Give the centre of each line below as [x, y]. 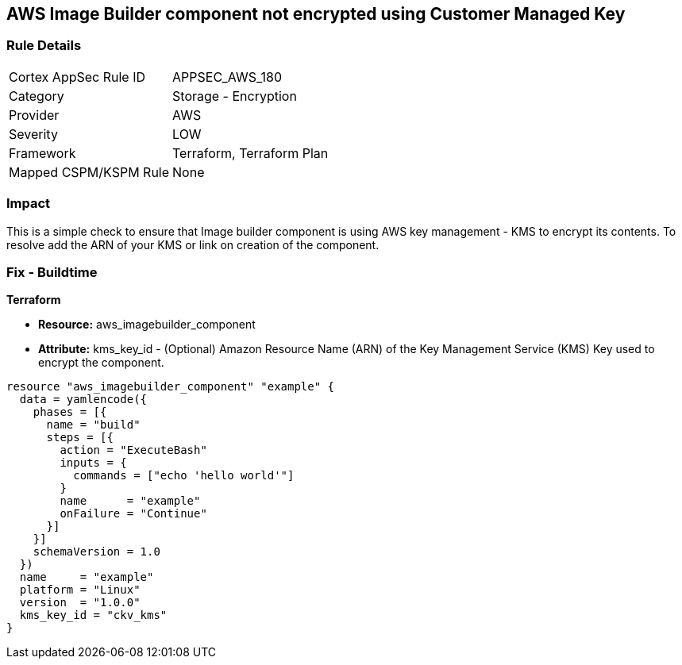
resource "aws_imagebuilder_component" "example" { [171, 387]
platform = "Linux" [80, 590]
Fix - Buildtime [52, 272]
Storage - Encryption [235, 96]
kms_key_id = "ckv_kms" [93, 615]
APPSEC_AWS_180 [227, 77]
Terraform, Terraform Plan [250, 153]
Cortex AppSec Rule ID [77, 77]
